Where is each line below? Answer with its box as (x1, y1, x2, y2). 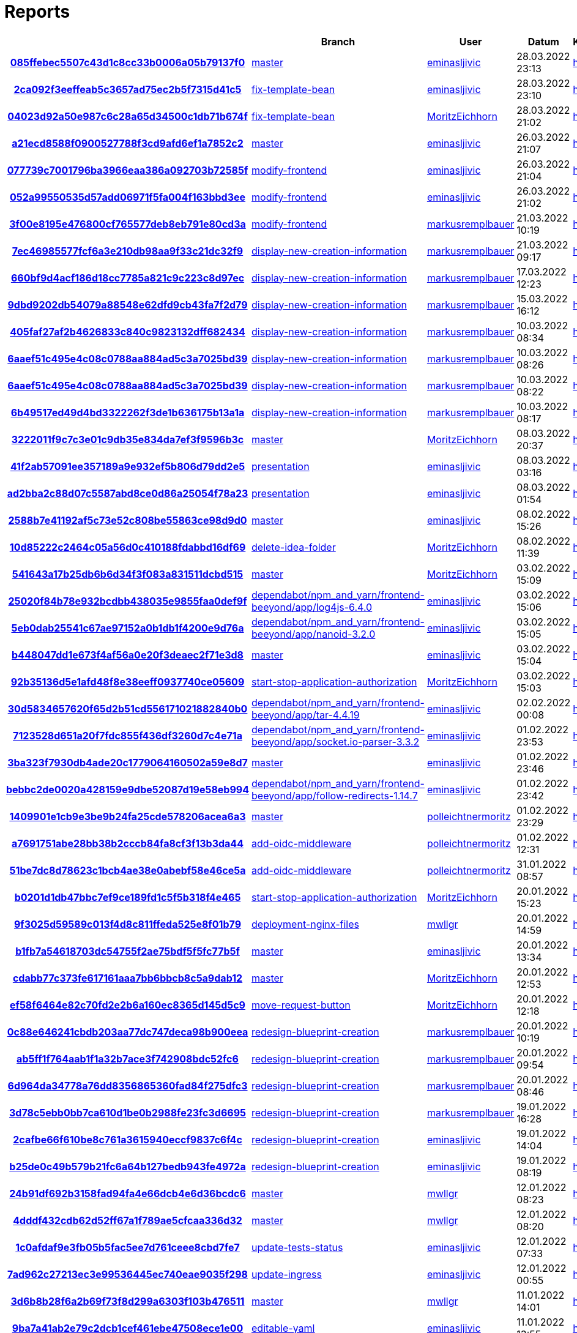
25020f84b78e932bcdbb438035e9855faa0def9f (8, 594, 247, 607)
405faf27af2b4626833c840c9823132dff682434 (10, 325, 245, 338)
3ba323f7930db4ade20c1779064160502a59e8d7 (7, 756, 248, 769)
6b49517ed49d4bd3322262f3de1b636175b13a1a (10, 406, 245, 419)
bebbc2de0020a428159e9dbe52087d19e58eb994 (6, 783, 250, 796)
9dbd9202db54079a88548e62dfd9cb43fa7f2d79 (7, 298, 248, 311)
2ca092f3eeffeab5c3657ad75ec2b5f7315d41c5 (13, 83, 242, 95)
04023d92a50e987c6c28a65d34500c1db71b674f (7, 110, 248, 122)
